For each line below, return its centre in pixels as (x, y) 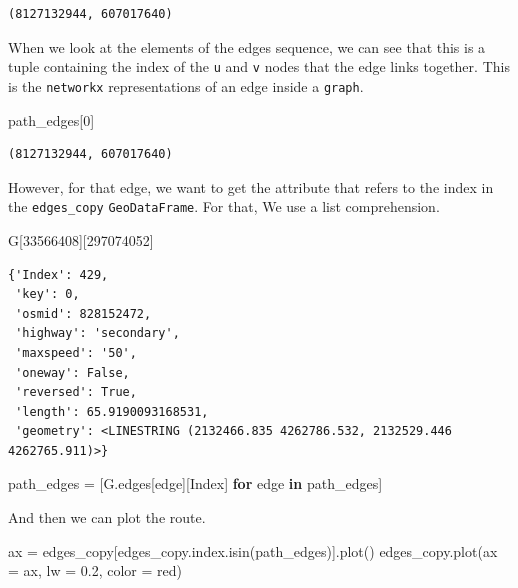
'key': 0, (47, 294)
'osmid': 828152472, (83, 313)
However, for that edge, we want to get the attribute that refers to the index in (251, 186)
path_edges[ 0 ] (51, 119)
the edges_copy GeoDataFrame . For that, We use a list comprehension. (224, 206)
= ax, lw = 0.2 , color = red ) (95, 570)
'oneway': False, (72, 372)
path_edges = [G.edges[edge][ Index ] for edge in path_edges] (195, 483)
